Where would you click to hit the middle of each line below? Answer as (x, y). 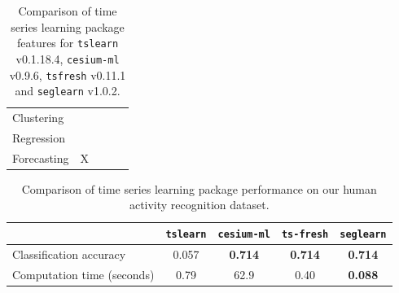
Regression (39, 137)
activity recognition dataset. (199, 205)
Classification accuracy (69, 254)
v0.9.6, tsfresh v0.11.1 (68, 74)
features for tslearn (68, 43)
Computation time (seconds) (83, 274)
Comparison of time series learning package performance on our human (199, 188)
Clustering (38, 118)
